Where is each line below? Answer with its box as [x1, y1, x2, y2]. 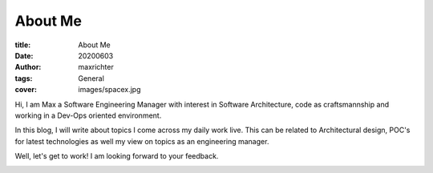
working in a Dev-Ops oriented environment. [14, 111, 162, 120]
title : [14, 40, 31, 50]
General [78, 73, 104, 83]
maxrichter [78, 62, 114, 72]
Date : [14, 50, 34, 60]
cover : [14, 85, 38, 95]
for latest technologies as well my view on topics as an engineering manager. [14, 136, 269, 146]
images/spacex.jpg [78, 85, 141, 95]
